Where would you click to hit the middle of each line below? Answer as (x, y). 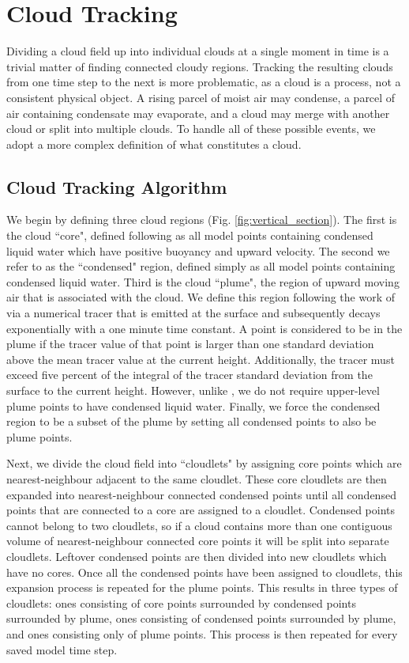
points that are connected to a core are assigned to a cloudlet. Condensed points (201, 510)
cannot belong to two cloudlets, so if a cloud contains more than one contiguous (199, 525)
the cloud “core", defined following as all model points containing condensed (190, 235)
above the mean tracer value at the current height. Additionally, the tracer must (201, 359)
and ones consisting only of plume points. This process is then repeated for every (202, 633)
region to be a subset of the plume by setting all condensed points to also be (191, 421)
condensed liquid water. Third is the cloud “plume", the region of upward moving (203, 281)
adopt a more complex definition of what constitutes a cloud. (154, 144)
